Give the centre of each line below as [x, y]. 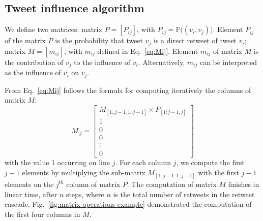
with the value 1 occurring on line [57, 162]
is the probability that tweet [99, 40]
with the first [218, 172]
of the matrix [25, 40]
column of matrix [93, 184]
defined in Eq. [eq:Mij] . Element [148, 51]
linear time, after [31, 194]
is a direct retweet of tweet [195, 40]
